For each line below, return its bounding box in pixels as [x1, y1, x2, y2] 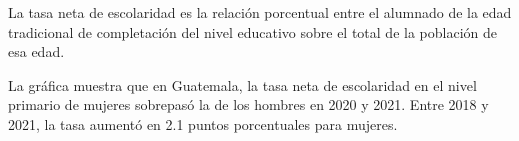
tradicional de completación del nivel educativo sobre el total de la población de [8, 21, 497, 42]
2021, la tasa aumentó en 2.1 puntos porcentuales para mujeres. [8, 113, 398, 134]
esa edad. [8, 41, 65, 62]
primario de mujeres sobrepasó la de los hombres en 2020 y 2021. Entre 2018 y [8, 94, 489, 115]
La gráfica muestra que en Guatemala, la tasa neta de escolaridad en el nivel [8, 74, 477, 95]
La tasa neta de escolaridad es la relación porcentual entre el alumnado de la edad [8, 2, 512, 22]
